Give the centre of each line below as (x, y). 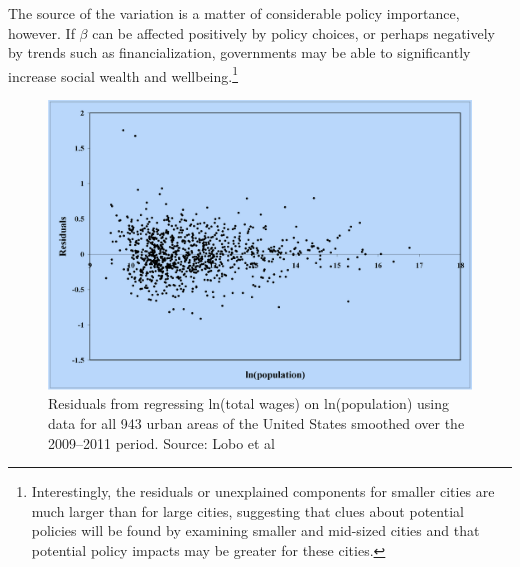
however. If (41, 32)
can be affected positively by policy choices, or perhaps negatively (293, 32)
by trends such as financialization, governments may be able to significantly (239, 52)
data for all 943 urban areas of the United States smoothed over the (256, 423)
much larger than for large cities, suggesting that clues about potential (247, 510)
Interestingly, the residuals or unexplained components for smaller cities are (263, 491)
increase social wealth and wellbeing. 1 (123, 74)
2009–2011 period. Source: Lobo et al (162, 442)
